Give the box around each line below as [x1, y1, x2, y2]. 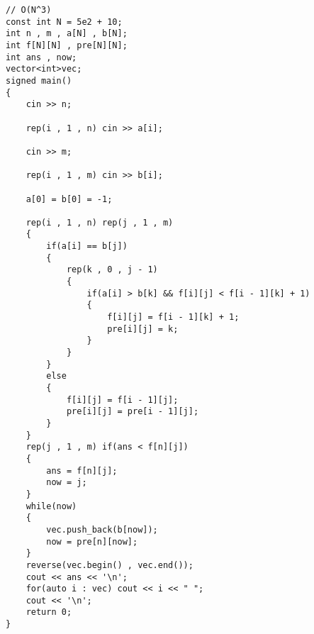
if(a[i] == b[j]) [46, 241, 128, 252]
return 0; [26, 607, 72, 618]
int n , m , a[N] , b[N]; [6, 28, 128, 39]
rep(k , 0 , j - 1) [66, 265, 158, 275]
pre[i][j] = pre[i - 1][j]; [66, 406, 199, 417]
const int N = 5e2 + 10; [6, 16, 123, 27]
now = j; [46, 477, 87, 488]
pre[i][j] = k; [107, 323, 179, 334]
